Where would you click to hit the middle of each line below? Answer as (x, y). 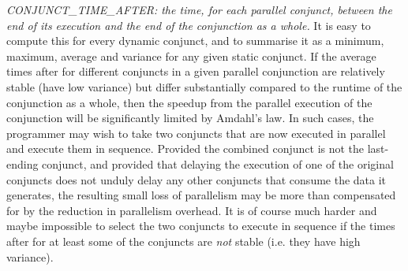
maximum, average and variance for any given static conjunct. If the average (191, 56)
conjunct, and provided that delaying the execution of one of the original (218, 163)
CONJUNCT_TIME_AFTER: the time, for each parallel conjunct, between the (199, 9)
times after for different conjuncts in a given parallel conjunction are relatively (196, 71)
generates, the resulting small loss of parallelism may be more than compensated (201, 195)
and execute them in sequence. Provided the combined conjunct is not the (185, 148)
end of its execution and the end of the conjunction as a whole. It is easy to (189, 25)
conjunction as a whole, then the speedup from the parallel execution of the (189, 102)
